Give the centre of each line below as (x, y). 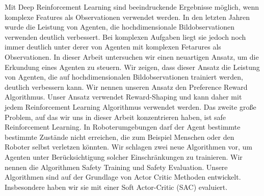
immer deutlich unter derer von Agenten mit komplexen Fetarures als (113, 47)
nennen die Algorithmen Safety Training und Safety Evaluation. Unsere (116, 167)
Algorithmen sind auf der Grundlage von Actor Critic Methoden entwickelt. (123, 177)
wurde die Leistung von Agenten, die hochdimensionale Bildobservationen (120, 27)
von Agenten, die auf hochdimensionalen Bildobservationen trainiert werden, (124, 77)
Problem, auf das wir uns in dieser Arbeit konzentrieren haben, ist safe (115, 117)
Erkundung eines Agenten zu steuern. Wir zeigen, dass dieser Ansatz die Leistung (132, 67)
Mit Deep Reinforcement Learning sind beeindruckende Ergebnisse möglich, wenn (132, 7)
